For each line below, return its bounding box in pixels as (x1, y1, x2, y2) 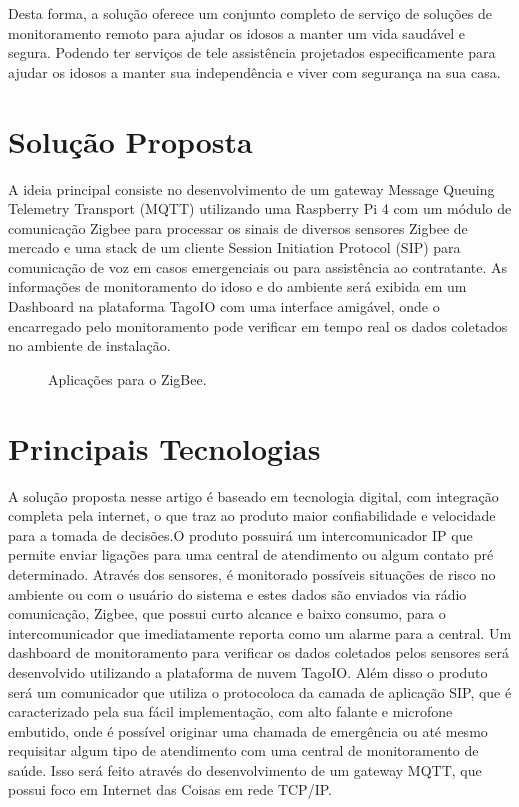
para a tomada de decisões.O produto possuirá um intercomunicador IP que (8, 524, 473, 545)
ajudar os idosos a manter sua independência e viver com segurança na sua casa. (8, 61, 501, 82)
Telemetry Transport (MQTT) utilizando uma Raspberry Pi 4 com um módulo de (8, 198, 512, 219)
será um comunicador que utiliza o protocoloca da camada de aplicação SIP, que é (8, 681, 512, 702)
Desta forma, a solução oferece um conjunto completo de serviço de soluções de (8, 3, 493, 23)
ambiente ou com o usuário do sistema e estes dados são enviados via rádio (8, 583, 467, 604)
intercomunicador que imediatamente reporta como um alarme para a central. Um (8, 622, 512, 643)
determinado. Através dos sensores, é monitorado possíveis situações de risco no (8, 563, 496, 584)
